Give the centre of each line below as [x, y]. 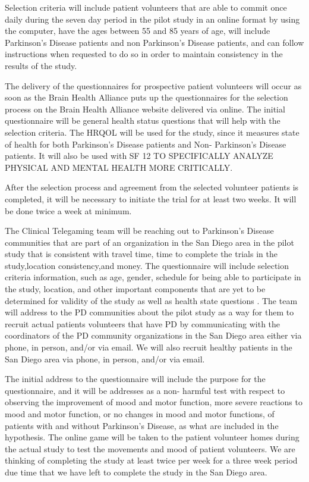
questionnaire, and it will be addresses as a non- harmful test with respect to [145, 390]
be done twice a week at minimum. [68, 210]
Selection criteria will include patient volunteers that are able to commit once [146, 7]
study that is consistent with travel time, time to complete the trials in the [141, 254]
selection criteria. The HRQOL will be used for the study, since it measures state [152, 132]
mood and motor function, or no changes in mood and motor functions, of [140, 414]
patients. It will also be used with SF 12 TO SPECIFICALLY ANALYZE [139, 156]
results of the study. [41, 65]
